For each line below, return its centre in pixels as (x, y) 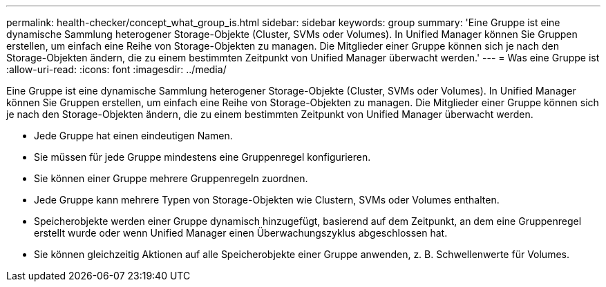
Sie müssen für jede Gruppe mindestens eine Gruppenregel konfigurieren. (202, 157)
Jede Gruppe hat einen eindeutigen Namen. (133, 136)
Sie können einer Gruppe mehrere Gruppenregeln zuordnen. (171, 178)
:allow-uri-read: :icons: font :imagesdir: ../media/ (116, 69)
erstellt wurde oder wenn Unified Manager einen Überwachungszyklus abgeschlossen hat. (241, 233)
